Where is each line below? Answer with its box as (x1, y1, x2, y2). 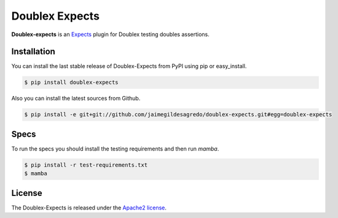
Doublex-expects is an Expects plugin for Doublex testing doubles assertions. (11, 31, 210, 38)
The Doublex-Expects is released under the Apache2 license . (11, 204, 167, 211)
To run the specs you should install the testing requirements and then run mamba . (11, 145, 219, 152)
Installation (11, 47, 55, 57)
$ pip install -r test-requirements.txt (24, 161, 147, 168)
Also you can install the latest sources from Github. (11, 95, 141, 102)
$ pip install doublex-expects (24, 79, 119, 86)
